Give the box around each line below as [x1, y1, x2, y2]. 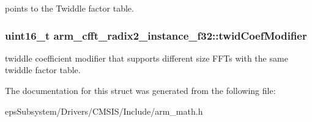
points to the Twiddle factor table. [5, 2, 134, 14]
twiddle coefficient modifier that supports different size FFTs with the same [5, 51, 288, 64]
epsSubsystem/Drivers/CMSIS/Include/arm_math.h [5, 104, 203, 117]
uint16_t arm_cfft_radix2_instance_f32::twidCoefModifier [5, 27, 307, 43]
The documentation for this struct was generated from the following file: [5, 84, 276, 96]
